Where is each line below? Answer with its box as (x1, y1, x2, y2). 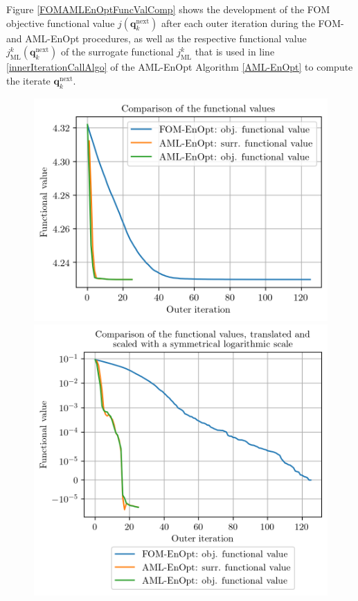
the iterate (6, 73, 51, 87)
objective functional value (6, 15, 115, 30)
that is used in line (195, 44, 275, 59)
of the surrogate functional (60, 44, 174, 59)
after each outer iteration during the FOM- (161, 15, 344, 30)
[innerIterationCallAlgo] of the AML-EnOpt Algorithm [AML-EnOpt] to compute (6, 60, 353, 74)
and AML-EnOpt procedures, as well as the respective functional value (6, 31, 307, 45)
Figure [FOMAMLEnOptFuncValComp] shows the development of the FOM (6, 2, 330, 16)
